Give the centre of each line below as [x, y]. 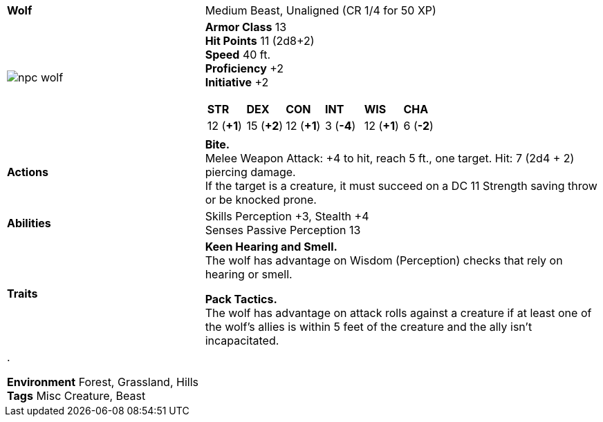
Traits [22, 294]
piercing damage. [250, 172]
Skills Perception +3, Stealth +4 [287, 216]
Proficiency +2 [244, 68]
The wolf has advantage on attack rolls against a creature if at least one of [398, 313]
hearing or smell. [249, 274]
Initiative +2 [237, 82]
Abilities [29, 223]
